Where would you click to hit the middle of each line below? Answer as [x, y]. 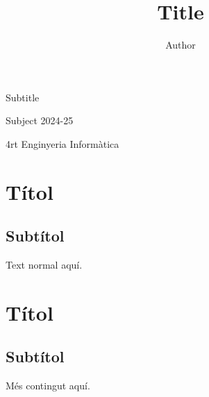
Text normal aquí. [44, 265]
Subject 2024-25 [40, 120]
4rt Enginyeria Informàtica [62, 143]
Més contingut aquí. [48, 386]
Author [181, 45]
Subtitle [23, 97]
